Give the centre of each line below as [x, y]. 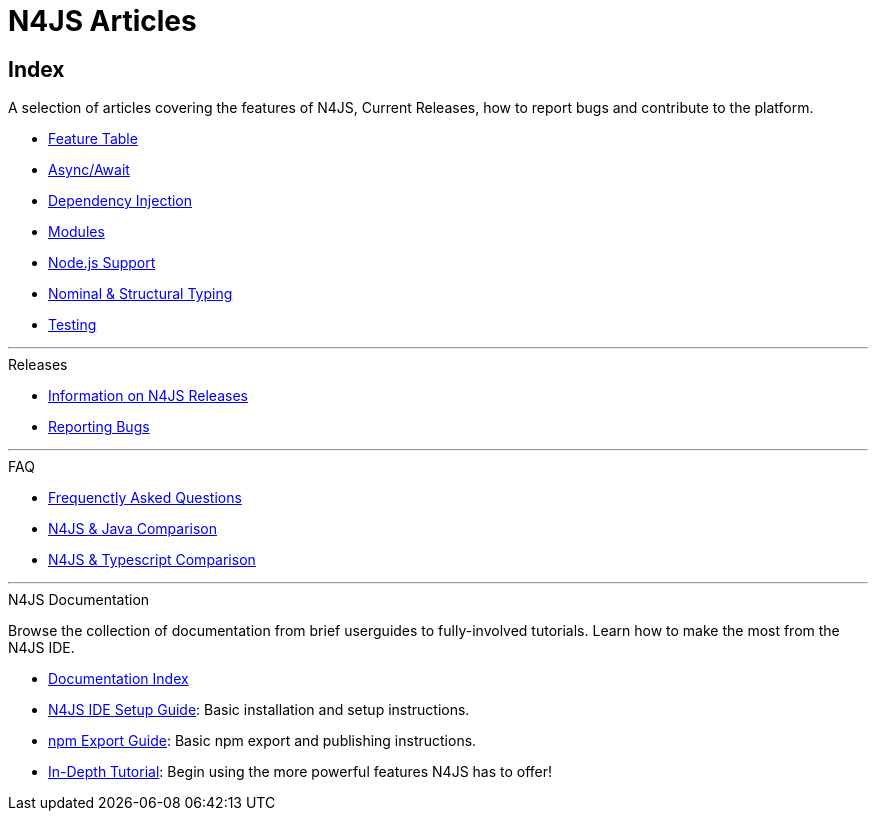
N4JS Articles [102, 21]
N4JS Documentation [79, 600]
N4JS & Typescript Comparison [152, 560]
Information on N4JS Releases [148, 396]
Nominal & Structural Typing [140, 294]
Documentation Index [118, 679]
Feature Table [93, 139]
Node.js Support [102, 263]
